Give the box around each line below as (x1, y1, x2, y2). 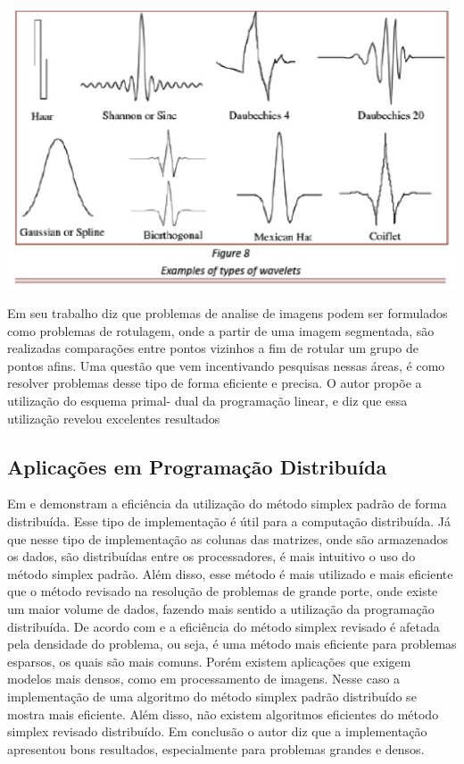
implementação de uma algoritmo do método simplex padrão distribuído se (7, 686, 417, 705)
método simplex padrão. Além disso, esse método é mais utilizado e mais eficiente (7, 564, 453, 583)
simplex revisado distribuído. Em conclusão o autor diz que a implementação (7, 722, 427, 741)
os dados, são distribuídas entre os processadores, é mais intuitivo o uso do (7, 547, 416, 566)
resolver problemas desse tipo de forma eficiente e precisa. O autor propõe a (7, 374, 422, 392)
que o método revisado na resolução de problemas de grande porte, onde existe (7, 582, 438, 600)
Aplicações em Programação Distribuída (7, 452, 387, 480)
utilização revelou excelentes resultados (7, 408, 220, 427)
